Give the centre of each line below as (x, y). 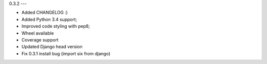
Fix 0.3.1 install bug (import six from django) (66, 53)
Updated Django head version (52, 47)
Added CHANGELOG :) (44, 13)
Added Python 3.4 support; (49, 19)
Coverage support (40, 40)
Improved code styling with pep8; (56, 26)
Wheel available (38, 33)
